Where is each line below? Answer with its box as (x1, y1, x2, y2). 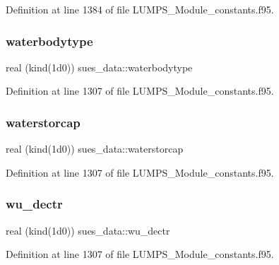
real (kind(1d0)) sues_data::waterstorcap (6, 141, 184, 156)
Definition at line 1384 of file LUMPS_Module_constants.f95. (6, 2, 274, 16)
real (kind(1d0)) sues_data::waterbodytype (6, 59, 193, 74)
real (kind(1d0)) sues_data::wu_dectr (6, 223, 170, 237)
